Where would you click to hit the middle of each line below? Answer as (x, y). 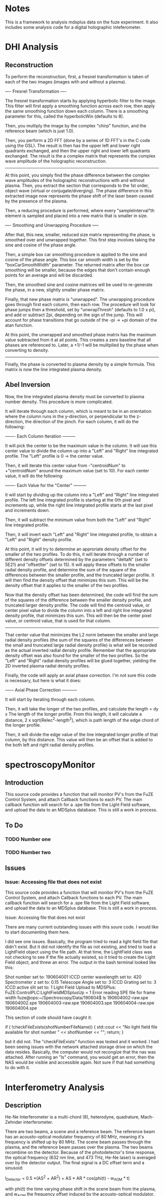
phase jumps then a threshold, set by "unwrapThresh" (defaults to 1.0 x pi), (80, 309)
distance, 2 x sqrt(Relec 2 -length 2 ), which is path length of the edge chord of (82, 719)
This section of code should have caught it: (49, 1017)
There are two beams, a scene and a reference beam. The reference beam (80, 1132)
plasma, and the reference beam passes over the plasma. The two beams (79, 1147)
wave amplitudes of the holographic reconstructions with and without (75, 180)
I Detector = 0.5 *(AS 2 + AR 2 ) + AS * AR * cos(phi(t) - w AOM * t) (68, 1178)
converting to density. (27, 350)
